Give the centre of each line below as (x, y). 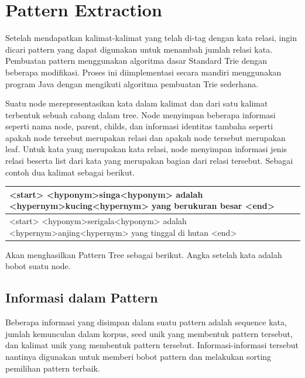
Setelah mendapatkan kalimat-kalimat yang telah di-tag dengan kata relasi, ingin (151, 38)
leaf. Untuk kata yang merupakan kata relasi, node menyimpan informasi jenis (146, 149)
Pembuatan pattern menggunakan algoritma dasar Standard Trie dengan (136, 61)
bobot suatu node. (38, 266)
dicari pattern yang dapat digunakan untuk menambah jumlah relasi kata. (139, 49)
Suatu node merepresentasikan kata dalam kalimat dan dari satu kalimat (137, 103)
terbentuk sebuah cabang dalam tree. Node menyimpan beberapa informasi (140, 114)
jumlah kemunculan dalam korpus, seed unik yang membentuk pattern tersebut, (149, 333)
